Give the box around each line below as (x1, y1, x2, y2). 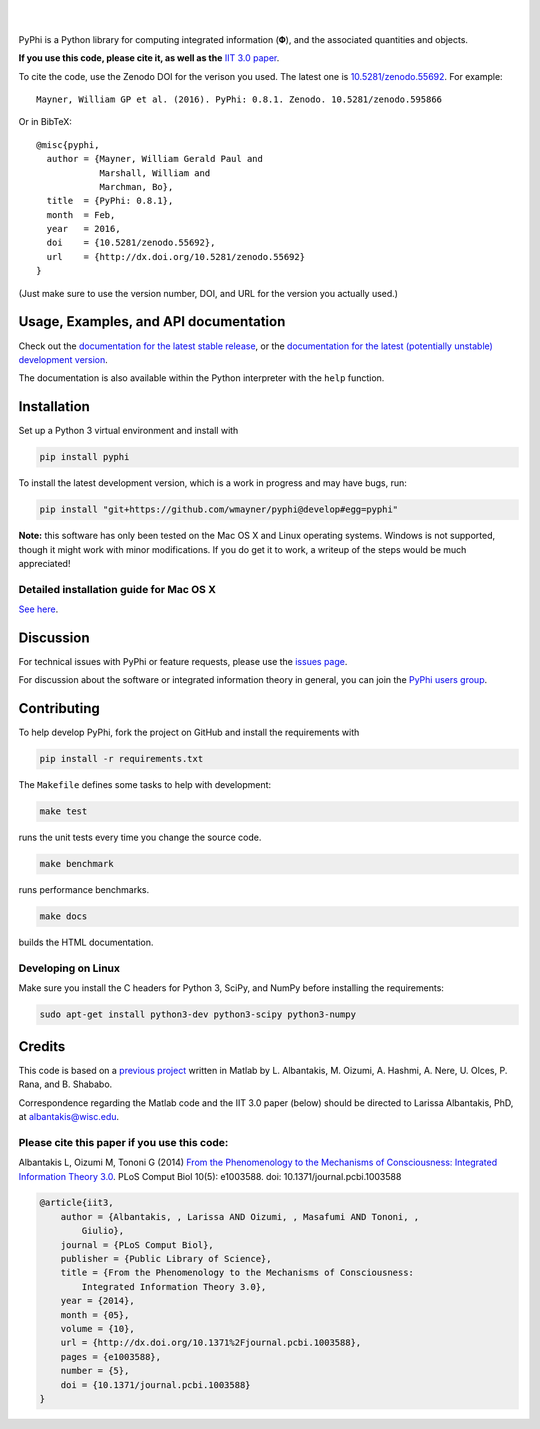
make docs (39, 911, 88, 922)
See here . (18, 603, 59, 615)
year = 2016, (46, 223, 121, 235)
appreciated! (18, 557, 71, 569)
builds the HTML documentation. (18, 936, 154, 949)
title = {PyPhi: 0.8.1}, (46, 195, 174, 207)
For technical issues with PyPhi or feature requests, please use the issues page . (18, 656, 348, 667)
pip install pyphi (39, 451, 130, 463)
